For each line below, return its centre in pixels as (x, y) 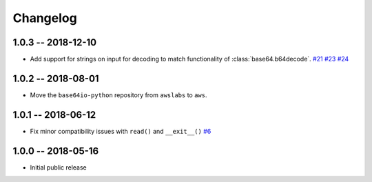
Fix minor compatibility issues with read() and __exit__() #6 (121, 131)
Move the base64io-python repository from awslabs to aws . (118, 95)
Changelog (45, 18)
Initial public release (59, 167)
